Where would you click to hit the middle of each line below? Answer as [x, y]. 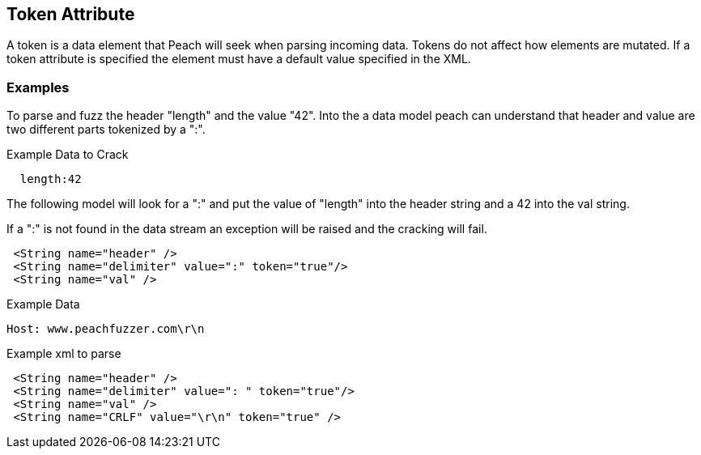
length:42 [51, 179]
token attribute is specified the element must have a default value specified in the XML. [239, 59]
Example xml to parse [64, 354]
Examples [38, 87]
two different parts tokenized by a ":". [106, 130]
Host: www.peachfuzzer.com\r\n [106, 329]
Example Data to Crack [68, 155]
